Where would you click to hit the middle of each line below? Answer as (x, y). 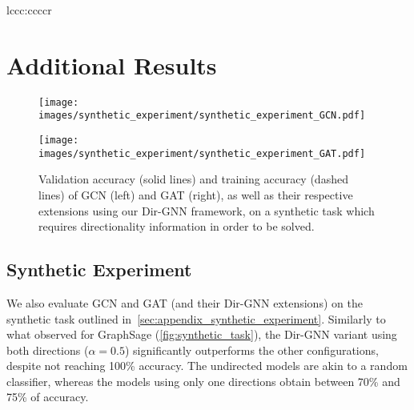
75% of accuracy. (48, 397)
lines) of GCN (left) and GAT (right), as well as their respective (196, 194)
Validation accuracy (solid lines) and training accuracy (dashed (193, 179)
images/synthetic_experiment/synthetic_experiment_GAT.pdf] (202, 153)
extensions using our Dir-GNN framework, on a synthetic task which (207, 210)
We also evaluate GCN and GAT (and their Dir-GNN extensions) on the (185, 302)
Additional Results (112, 64)
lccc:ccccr (29, 10)
